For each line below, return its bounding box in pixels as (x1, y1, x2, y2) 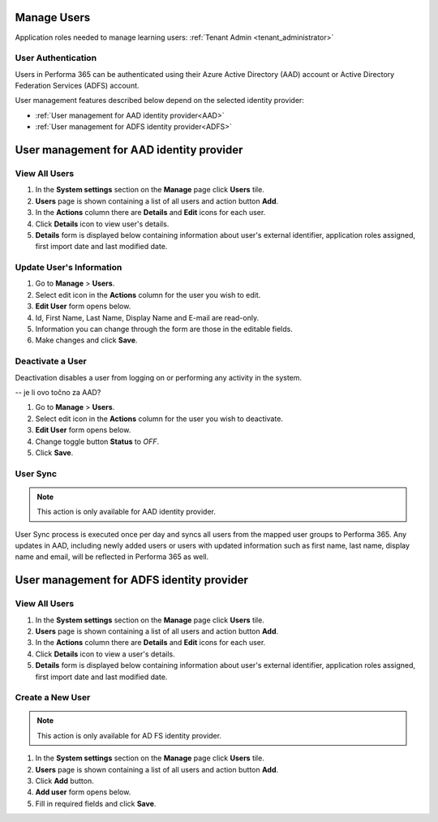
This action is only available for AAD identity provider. (36, 507, 217, 517)
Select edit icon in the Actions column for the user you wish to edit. (35, 290, 261, 299)
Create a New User (15, 692, 91, 704)
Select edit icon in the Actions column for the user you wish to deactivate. (35, 414, 284, 424)
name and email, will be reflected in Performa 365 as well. (15, 552, 209, 562)
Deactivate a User (15, 355, 87, 367)
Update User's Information (15, 262, 122, 273)
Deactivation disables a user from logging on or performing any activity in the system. (15, 372, 303, 382)
